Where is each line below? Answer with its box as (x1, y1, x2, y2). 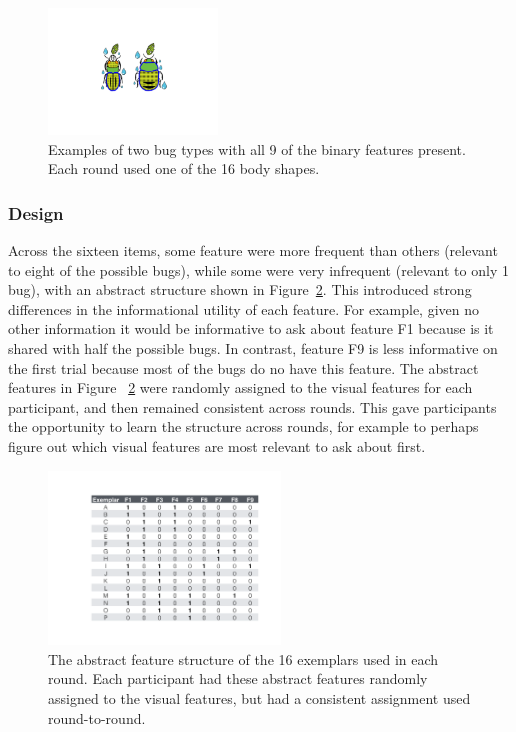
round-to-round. (48, 707, 146, 728)
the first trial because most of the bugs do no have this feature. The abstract (8, 357, 479, 378)
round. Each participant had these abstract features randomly (48, 668, 428, 689)
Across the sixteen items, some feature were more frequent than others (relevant (8, 240, 498, 261)
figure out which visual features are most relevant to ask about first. (8, 435, 426, 456)
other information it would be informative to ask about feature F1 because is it (8, 318, 494, 339)
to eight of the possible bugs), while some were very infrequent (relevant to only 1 (8, 259, 509, 280)
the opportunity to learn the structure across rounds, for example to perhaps (8, 416, 479, 437)
